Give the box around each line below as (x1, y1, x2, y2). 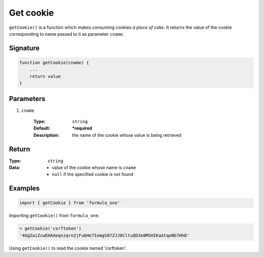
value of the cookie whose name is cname (52, 165, 136, 171)
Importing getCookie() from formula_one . (9, 213, 100, 218)
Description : (33, 132, 60, 138)
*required (72, 125, 92, 131)
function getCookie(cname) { (19, 60, 89, 65)
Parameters (9, 94, 45, 103)
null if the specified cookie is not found (52, 171, 134, 177)
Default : (33, 125, 51, 131)
